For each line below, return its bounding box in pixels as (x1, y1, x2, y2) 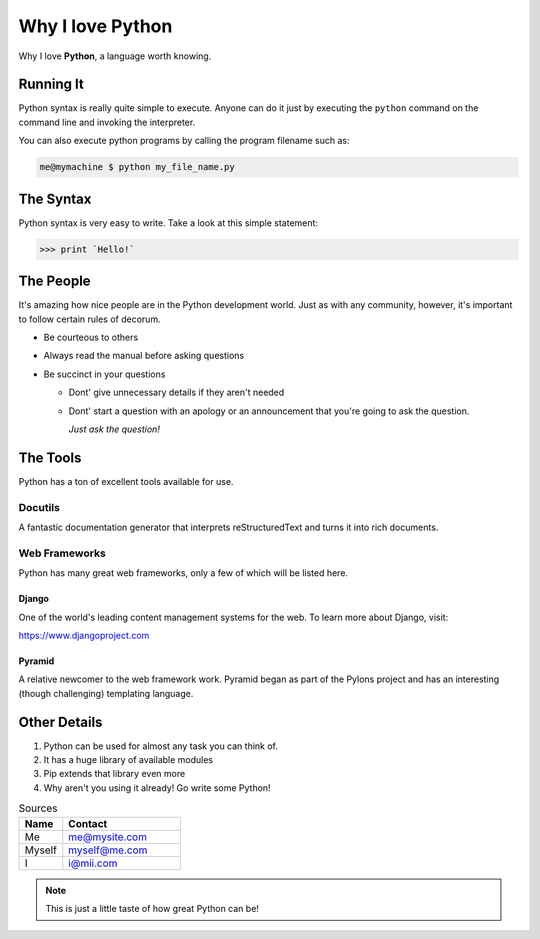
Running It (18, 76, 84, 93)
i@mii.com (68, 856, 118, 870)
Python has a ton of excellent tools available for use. (18, 475, 234, 487)
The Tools (18, 449, 82, 466)
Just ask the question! (68, 423, 160, 435)
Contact (68, 816, 108, 830)
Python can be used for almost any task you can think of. (43, 740, 279, 752)
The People (18, 273, 91, 290)
